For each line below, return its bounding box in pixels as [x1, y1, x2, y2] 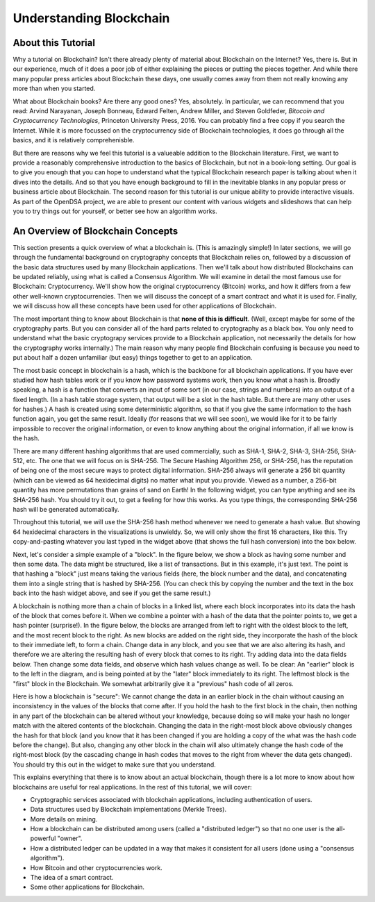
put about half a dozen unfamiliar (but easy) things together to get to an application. [12, 353, 253, 362]
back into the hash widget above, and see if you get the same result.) [12, 589, 211, 597]
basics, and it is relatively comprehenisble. [12, 136, 135, 144]
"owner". [57, 834, 83, 843]
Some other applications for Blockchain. [30, 883, 145, 892]
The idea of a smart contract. [30, 874, 114, 882]
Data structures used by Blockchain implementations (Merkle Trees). [30, 805, 227, 814]
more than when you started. [12, 84, 96, 93]
